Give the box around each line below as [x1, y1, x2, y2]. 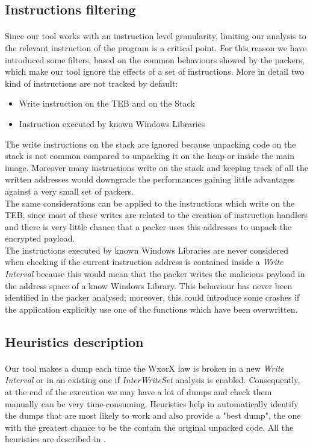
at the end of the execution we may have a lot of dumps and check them [5, 386, 272, 398]
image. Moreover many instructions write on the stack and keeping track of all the [5, 161, 309, 173]
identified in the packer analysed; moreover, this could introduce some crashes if [5, 291, 300, 304]
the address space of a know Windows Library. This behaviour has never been [5, 279, 293, 292]
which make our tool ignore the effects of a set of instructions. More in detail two [5, 65, 305, 78]
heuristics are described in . [5, 433, 106, 445]
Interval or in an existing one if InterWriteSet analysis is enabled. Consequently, [5, 374, 300, 386]
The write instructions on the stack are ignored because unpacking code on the [5, 137, 296, 150]
